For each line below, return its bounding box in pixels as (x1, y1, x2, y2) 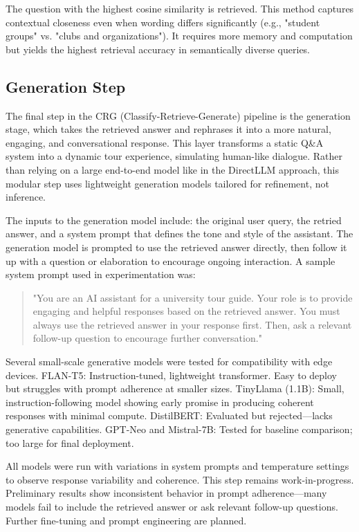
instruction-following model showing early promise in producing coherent (6, 394, 314, 409)
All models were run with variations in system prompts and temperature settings (6, 459, 349, 473)
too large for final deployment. (6, 435, 134, 450)
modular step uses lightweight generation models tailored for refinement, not (6, 176, 329, 190)
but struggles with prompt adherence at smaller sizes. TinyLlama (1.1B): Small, (6, 381, 344, 396)
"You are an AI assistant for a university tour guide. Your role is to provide (33, 290, 353, 304)
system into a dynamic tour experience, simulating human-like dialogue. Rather (6, 149, 343, 163)
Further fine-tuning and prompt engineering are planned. (6, 513, 247, 527)
